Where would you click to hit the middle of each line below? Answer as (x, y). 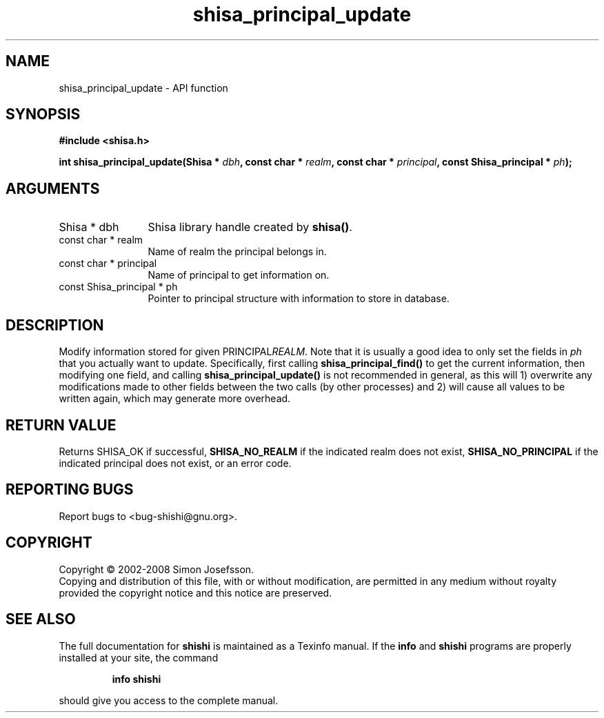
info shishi (137, 679)
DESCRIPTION (55, 325)
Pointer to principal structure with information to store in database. (299, 299)
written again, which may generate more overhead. (175, 399)
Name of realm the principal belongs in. (237, 252)
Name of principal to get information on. (239, 275)
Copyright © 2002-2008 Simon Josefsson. (157, 569)
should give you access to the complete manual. (169, 700)
